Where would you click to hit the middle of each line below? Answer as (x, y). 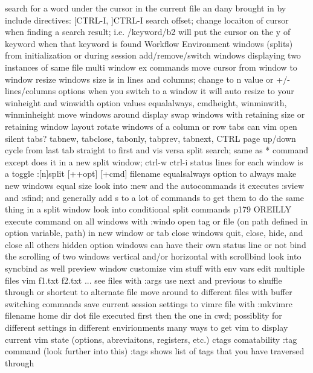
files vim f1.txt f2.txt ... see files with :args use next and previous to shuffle (144, 280)
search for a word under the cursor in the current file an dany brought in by (146, 8)
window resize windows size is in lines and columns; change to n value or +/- (147, 79)
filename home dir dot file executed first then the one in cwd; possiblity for (144, 315)
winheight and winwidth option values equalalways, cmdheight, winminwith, (146, 102)
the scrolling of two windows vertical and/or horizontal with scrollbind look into (153, 256)
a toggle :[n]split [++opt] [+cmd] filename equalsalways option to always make (151, 174)
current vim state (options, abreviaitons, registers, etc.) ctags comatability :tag (151, 339)
